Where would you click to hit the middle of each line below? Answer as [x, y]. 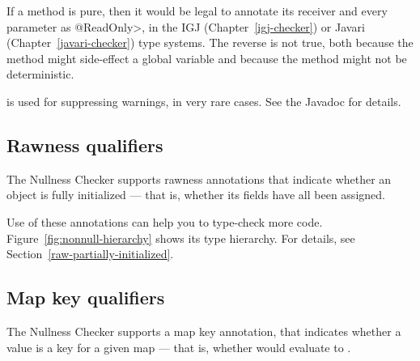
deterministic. [40, 74]
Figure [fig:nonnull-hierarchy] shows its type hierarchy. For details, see [181, 238]
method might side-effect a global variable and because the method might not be [207, 58]
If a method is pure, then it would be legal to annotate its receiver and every [197, 11]
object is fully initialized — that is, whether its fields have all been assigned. [196, 195]
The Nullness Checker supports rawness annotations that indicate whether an [199, 178]
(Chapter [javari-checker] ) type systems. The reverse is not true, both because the [210, 42]
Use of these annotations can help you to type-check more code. [165, 221]
